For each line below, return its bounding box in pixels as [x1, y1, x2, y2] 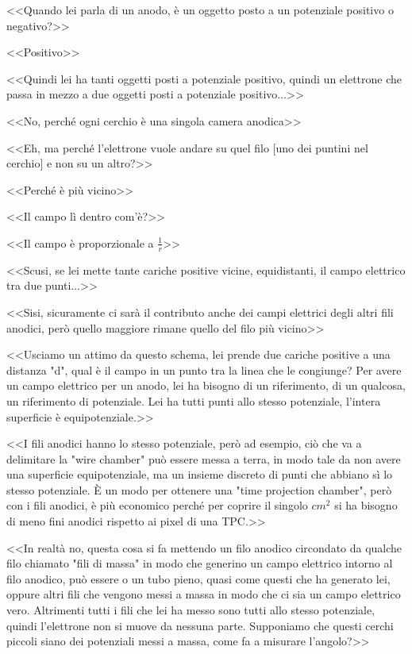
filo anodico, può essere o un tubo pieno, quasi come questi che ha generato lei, [6, 570, 391, 587]
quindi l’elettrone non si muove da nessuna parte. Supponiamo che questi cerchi [6, 617, 394, 633]
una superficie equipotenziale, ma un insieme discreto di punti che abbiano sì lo [6, 466, 393, 483]
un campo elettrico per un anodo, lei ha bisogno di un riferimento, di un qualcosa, [6, 377, 406, 394]
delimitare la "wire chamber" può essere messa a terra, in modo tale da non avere [6, 450, 401, 467]
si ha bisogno [334, 497, 398, 514]
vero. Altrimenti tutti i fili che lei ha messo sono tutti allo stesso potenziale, [6, 602, 375, 618]
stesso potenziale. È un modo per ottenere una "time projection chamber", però [6, 481, 392, 498]
